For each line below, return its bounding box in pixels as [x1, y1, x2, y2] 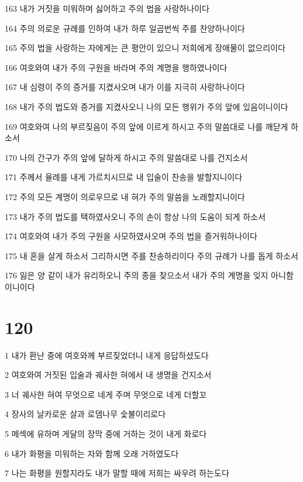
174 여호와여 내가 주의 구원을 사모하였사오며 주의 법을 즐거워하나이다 [5, 230, 257, 242]
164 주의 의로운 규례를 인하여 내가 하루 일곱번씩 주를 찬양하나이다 [5, 22, 245, 34]
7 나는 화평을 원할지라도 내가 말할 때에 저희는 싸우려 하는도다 [5, 467, 229, 479]
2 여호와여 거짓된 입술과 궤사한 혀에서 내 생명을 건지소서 [5, 369, 212, 381]
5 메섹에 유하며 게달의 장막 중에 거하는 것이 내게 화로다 [5, 428, 207, 439]
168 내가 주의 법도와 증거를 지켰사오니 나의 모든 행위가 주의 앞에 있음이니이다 [5, 100, 288, 112]
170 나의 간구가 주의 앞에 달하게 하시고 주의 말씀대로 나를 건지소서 [5, 151, 248, 163]
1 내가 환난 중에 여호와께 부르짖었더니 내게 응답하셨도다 [5, 349, 209, 361]
